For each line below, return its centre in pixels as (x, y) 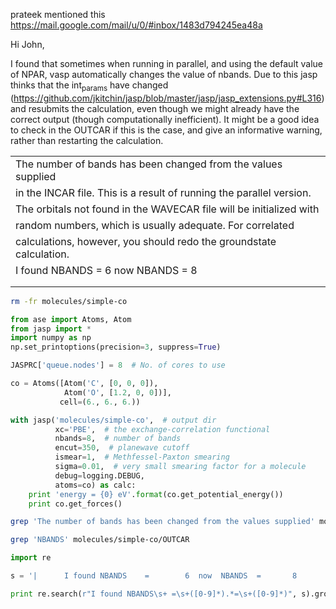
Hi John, (27, 44)
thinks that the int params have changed (89, 86)
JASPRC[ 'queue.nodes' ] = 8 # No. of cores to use (118, 365)
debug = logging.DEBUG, (99, 475)
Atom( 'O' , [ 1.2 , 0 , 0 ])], (117, 392)
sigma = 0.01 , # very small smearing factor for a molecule (180, 467)
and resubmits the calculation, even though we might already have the (155, 108)
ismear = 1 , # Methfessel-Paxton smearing (142, 457)
